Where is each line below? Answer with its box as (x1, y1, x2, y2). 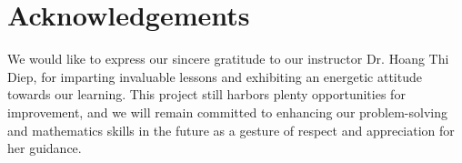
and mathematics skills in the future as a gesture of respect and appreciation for (7, 120, 455, 139)
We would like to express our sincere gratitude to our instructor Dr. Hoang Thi (7, 49, 449, 68)
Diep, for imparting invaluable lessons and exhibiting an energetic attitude (7, 66, 422, 86)
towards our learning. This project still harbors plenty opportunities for (7, 85, 406, 104)
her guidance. (7, 138, 82, 158)
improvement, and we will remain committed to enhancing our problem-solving (7, 102, 448, 121)
